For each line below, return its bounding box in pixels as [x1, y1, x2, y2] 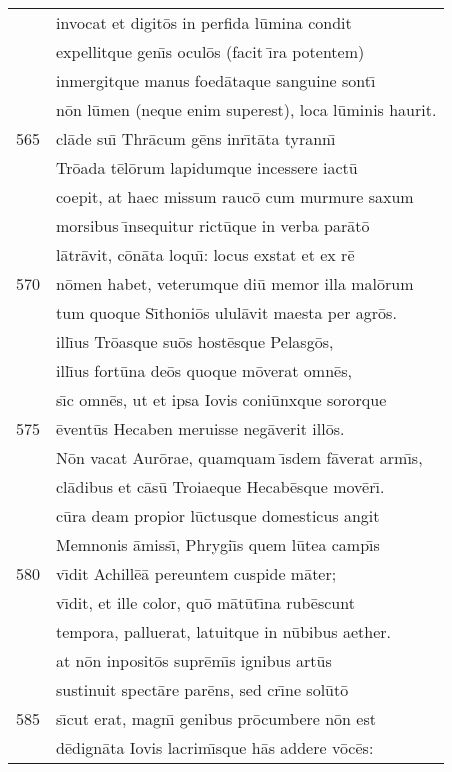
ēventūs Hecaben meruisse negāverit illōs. [56, 417, 345, 440]
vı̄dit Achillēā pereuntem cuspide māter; [56, 562, 337, 585]
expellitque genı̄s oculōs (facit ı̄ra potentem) [56, 40, 365, 63]
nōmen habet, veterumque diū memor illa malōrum [56, 272, 414, 295]
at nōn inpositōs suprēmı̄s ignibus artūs [56, 649, 332, 672]
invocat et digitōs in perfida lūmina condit [56, 11, 352, 34]
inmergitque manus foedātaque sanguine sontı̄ [56, 69, 376, 92]
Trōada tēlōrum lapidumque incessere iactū [56, 156, 358, 179]
